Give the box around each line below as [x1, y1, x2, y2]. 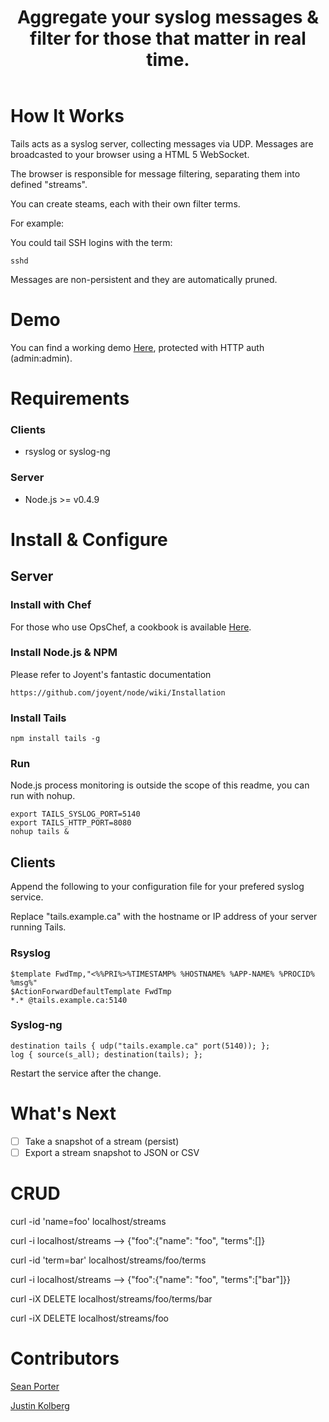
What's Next [10, 1102, 117, 1125]
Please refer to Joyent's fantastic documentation [10, 668, 212, 680]
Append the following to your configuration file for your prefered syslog [10, 881, 305, 893]
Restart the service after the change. [10, 1067, 162, 1079]
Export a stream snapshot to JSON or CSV [24, 1146, 200, 1158]
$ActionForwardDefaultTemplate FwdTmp [10, 986, 172, 996]
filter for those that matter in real [29, 27, 307, 50]
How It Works [10, 105, 125, 128]
